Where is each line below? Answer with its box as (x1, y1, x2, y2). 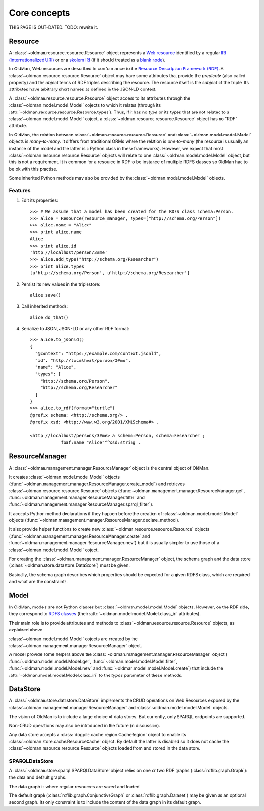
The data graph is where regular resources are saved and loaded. (9, 783, 141, 789)
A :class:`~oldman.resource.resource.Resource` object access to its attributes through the (9, 95, 191, 101)
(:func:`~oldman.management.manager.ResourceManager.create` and (9, 533, 150, 539)
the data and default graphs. (9, 774, 66, 780)
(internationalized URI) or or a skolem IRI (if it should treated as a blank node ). (9, 57, 166, 63)
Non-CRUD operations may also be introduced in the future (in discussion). (9, 722, 161, 728)
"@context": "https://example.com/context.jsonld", (35, 351, 161, 357)
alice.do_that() (30, 315, 69, 320)
